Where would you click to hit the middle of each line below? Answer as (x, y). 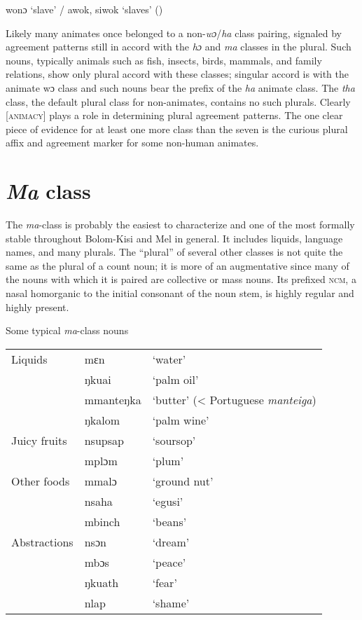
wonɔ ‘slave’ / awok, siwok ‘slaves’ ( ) (84, 9)
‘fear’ (165, 582)
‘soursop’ (174, 440)
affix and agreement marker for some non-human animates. (132, 143)
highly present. (37, 306)
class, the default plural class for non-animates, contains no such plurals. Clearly (178, 101)
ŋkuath (102, 582)
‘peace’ (169, 562)
